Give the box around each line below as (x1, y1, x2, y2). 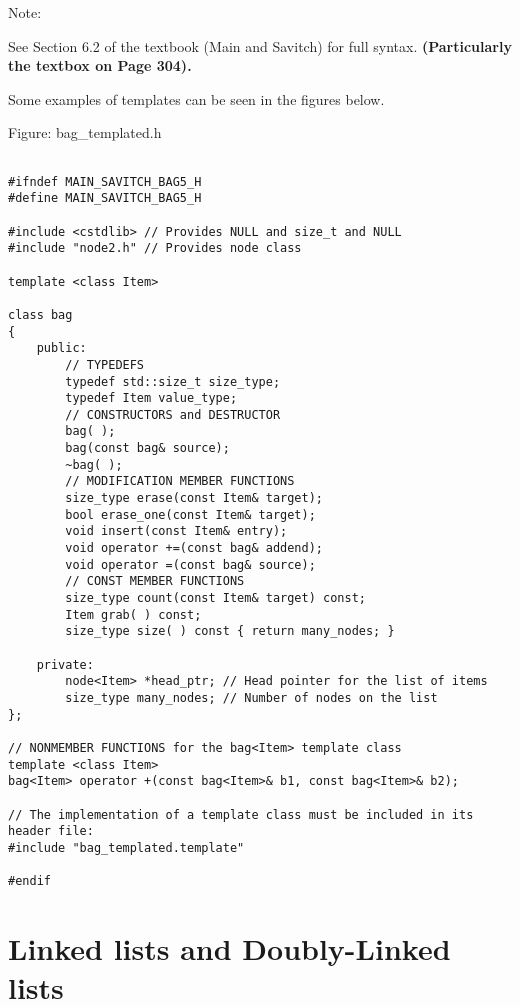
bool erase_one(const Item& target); (65, 507, 316, 522)
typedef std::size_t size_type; (65, 374, 281, 389)
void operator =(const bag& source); (65, 557, 316, 572)
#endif (8, 874, 51, 889)
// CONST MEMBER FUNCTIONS (65, 574, 245, 589)
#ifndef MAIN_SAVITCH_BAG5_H (8, 174, 202, 189)
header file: (8, 824, 94, 839)
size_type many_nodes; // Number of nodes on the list (65, 690, 438, 705)
